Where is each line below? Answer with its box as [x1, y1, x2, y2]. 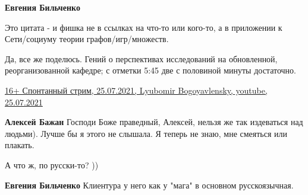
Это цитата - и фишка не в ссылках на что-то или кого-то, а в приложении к [5, 21, 282, 33]
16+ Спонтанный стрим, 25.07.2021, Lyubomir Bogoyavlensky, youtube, [5, 84, 268, 96]
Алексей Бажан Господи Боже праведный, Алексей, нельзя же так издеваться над [5, 116, 303, 128]
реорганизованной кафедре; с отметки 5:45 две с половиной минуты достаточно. [5, 64, 296, 76]
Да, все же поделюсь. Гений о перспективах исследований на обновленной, [5, 52, 278, 65]
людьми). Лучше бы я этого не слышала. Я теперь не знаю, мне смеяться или [5, 127, 288, 139]
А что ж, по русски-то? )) [5, 158, 99, 171]
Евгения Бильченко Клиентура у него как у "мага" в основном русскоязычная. [5, 178, 294, 191]
